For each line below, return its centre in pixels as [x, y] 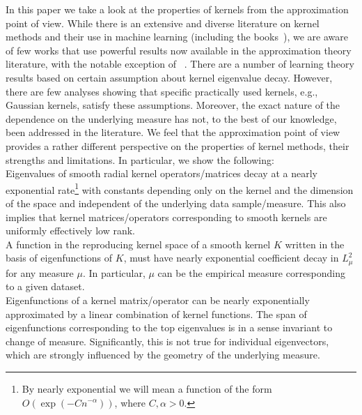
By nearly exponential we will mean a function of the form [147, 388]
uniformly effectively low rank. [70, 231]
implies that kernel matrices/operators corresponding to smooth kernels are [166, 217]
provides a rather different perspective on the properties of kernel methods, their [178, 145]
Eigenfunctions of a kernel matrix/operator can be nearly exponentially [158, 300]
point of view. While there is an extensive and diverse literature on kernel [163, 23]
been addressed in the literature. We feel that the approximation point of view [173, 132]
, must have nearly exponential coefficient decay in [231, 258]
